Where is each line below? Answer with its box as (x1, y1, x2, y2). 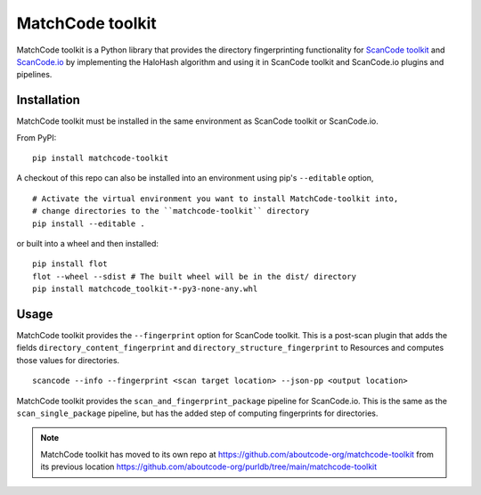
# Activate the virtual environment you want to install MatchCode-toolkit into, (32, 193, 399, 204)
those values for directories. (16, 354, 120, 365)
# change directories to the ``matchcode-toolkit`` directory (32, 206, 310, 216)
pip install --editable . (32, 218, 146, 229)
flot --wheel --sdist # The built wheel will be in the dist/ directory (32, 272, 356, 281)
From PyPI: (16, 132, 57, 142)
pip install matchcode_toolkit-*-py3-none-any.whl (32, 284, 258, 294)
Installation (16, 93, 80, 108)
